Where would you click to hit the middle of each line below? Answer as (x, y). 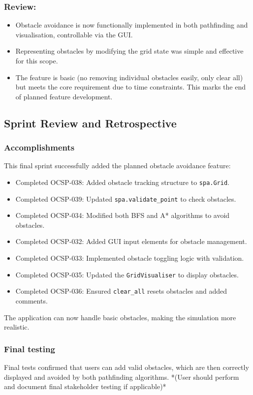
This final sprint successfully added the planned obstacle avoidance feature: (117, 166)
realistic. (17, 327)
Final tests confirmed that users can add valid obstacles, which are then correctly (126, 367)
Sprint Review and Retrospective (90, 123)
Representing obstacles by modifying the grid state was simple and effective (129, 51)
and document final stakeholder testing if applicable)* (85, 386)
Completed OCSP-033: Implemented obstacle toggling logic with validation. (130, 258)
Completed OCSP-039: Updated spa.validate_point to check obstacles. (126, 198)
